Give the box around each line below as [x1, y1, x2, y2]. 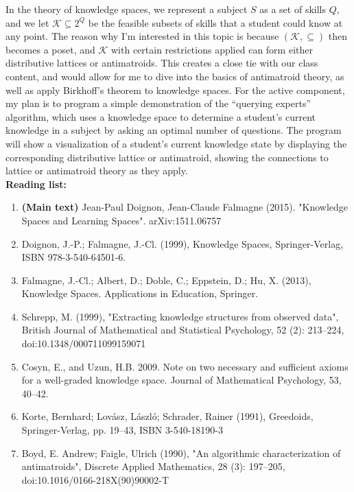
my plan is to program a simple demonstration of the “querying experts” [5, 96, 311, 110]
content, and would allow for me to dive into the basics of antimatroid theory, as [5, 69, 344, 83]
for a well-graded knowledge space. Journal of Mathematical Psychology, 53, [21, 373, 342, 387]
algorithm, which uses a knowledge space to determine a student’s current [5, 109, 316, 124]
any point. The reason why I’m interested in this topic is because [5, 29, 279, 43]
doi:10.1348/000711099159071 [21, 336, 146, 351]
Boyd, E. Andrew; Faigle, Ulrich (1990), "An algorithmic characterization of [21, 445, 341, 460]
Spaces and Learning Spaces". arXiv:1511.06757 [21, 213, 222, 227]
